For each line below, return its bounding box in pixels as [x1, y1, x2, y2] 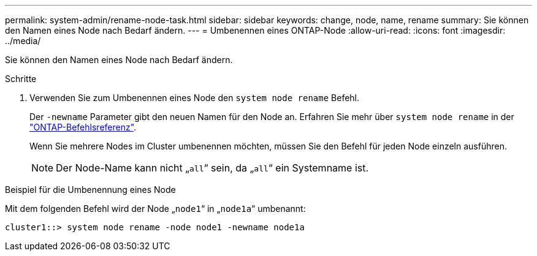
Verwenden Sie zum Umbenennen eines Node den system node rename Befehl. [29, 92, 360, 103]
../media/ [5, 36, 41, 46]
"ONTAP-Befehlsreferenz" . [29, 122, 137, 132]
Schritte [5, 73, 37, 84]
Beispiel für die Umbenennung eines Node [5, 184, 176, 195]
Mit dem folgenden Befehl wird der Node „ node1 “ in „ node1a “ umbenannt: [5, 203, 306, 214]
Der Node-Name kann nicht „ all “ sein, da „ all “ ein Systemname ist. [56, 162, 369, 174]
